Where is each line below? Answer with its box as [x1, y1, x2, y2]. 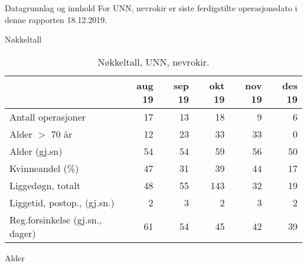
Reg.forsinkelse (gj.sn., [9, 212, 102, 226]
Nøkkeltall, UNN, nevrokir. [97, 54, 210, 69]
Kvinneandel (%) [9, 161, 79, 175]
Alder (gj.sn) [9, 144, 63, 158]
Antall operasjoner [9, 109, 86, 124]
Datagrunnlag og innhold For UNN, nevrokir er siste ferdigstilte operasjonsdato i [5, 2, 298, 14]
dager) [9, 226, 36, 240]
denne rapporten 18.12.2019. [5, 13, 107, 25]
